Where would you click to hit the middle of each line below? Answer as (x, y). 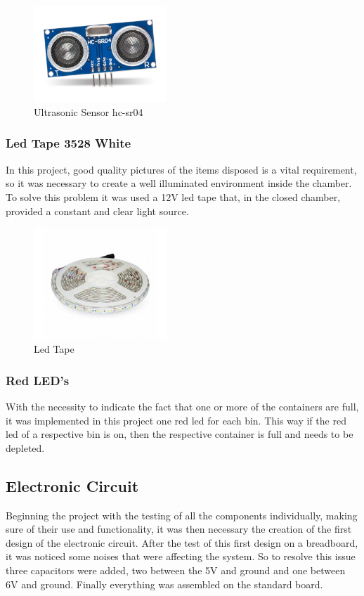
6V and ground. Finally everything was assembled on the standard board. (164, 584)
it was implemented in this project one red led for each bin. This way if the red (176, 420)
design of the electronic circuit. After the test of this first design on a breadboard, (182, 542)
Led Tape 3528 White (69, 143)
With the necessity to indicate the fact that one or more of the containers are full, (182, 406)
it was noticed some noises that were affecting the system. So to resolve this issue (181, 556)
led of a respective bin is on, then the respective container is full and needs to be (180, 434)
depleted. (25, 447)
